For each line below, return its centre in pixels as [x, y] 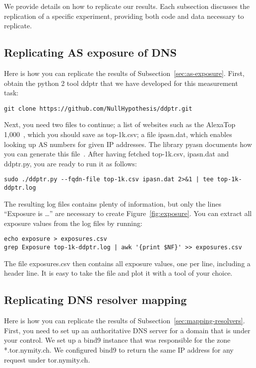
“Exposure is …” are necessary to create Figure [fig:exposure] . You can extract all [128, 213]
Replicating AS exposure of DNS [91, 52]
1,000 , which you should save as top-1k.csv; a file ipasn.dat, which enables [118, 134]
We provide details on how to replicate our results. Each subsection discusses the [127, 6]
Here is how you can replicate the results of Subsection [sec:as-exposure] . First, [124, 73]
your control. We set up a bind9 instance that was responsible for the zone [117, 340]
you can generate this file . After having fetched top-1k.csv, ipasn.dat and [116, 154]
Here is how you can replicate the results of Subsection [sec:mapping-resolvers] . [125, 321]
